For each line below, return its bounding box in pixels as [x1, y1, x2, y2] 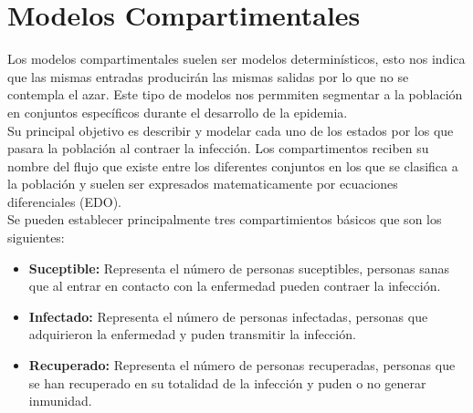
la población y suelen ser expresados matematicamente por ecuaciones [7, 174, 398, 193]
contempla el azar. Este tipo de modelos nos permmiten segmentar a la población [7, 85, 463, 104]
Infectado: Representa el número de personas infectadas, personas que [28, 306, 428, 325]
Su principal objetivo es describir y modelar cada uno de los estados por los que [7, 120, 454, 139]
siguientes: [7, 228, 65, 247]
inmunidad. [28, 391, 92, 410]
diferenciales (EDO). [7, 191, 121, 211]
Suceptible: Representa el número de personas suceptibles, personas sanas [28, 258, 450, 277]
